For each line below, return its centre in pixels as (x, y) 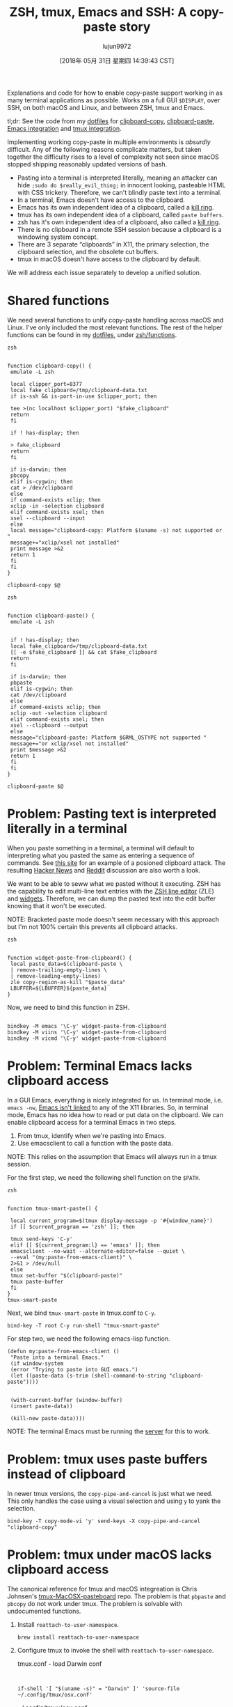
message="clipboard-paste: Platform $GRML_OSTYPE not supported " (109, 738)
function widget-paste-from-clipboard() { (70, 958)
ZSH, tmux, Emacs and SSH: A (98, 12)
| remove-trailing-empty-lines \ (59, 970)
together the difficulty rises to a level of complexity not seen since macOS (113, 157)
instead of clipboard (67, 1474)
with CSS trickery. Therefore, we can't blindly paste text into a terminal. (119, 192)
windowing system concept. (58, 237)
